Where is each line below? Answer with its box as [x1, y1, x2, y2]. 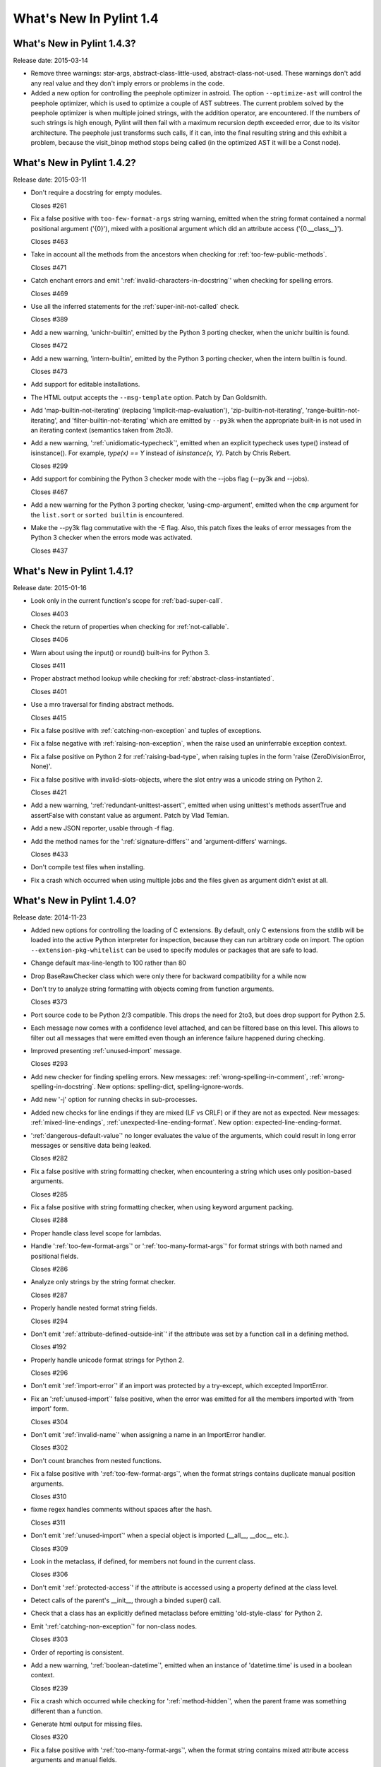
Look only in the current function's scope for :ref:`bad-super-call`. [30, 597, 223, 605]
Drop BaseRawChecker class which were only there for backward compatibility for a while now [30, 972, 307, 980]
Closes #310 [30, 1492, 67, 1501]
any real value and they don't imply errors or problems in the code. [30, 78, 225, 88]
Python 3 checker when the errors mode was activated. [30, 534, 193, 542]
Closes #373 [30, 997, 68, 1006]
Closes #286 [30, 1264, 68, 1273]
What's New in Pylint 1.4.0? [13, 894, 137, 906]
